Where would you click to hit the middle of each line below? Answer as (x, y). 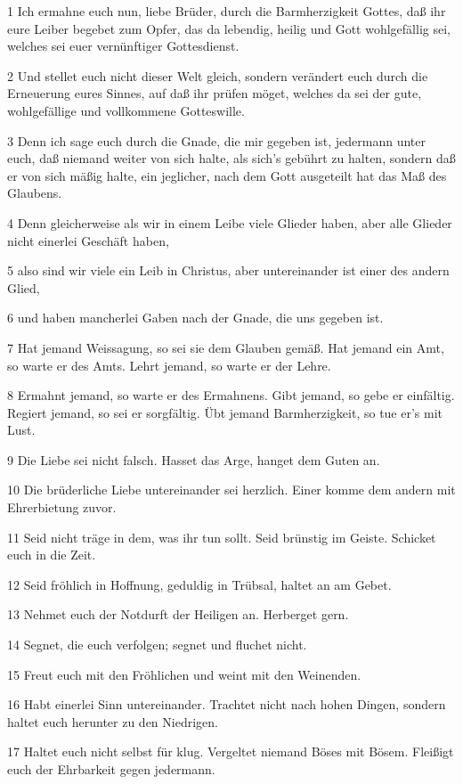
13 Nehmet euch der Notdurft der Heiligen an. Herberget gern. (178, 614)
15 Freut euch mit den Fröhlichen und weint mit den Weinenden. (184, 674)
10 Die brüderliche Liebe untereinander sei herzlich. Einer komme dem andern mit (231, 490)
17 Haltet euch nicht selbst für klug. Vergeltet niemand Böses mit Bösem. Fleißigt (231, 751)
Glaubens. (35, 193)
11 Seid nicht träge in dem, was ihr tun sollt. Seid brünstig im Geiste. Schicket (222, 537)
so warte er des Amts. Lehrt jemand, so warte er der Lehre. (169, 365)
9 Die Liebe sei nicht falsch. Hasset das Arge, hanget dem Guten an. (194, 459)
